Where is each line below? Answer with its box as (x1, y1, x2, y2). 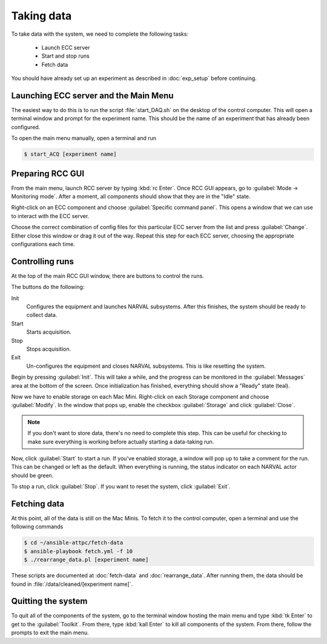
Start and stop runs (41, 52, 90, 60)
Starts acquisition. (26, 328, 72, 336)
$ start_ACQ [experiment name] (24, 151, 117, 158)
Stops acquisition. (26, 345, 71, 353)
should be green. (11, 471, 54, 479)
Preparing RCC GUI (11, 168, 85, 179)
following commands (11, 523, 64, 530)
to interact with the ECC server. (11, 212, 90, 219)
